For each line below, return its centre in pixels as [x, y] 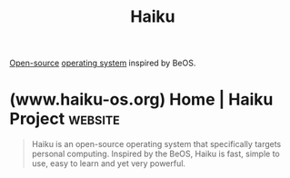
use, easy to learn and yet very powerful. [109, 163]
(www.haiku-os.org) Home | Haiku [141, 99]
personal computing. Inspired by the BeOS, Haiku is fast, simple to [155, 154]
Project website [65, 119]
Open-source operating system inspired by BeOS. [103, 63]
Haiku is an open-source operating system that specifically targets [156, 144]
